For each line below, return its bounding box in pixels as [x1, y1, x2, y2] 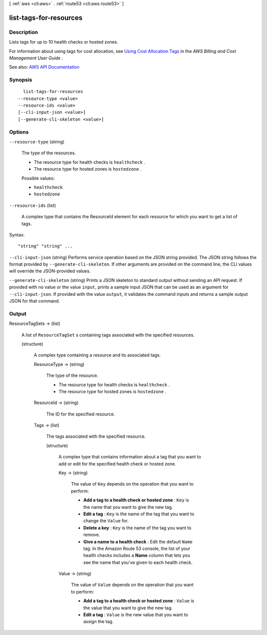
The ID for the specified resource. [46, 411, 115, 417]
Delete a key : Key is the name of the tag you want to [83, 525, 191, 531]
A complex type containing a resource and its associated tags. [34, 352, 161, 358]
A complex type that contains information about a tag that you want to [58, 454, 201, 460]
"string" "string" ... [18, 243, 73, 249]
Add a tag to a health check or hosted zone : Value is [83, 598, 195, 604]
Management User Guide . [9, 55, 63, 61]
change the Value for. [83, 518, 129, 524]
